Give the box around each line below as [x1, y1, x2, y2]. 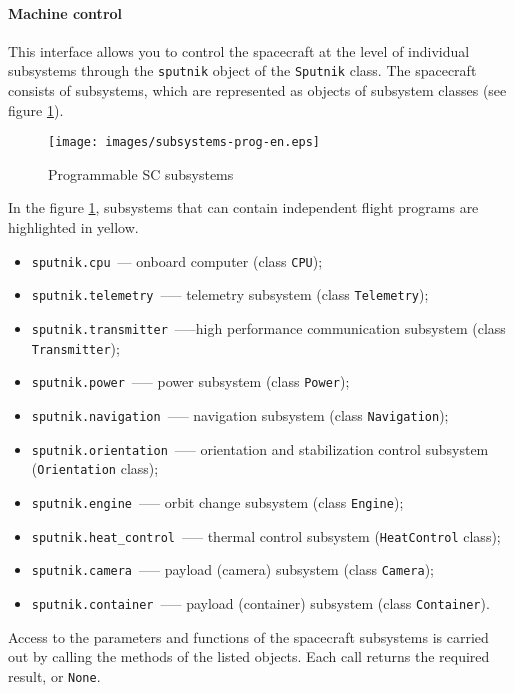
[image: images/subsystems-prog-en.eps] [48, 135, 321, 150]
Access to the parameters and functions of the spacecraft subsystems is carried [8, 626, 489, 647]
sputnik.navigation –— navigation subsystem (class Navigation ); [31, 404, 449, 425]
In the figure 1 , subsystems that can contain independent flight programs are [8, 197, 479, 218]
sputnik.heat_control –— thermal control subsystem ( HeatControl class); [31, 525, 501, 546]
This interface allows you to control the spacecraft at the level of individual [8, 40, 470, 61]
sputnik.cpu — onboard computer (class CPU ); [31, 250, 323, 271]
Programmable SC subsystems [48, 163, 234, 184]
